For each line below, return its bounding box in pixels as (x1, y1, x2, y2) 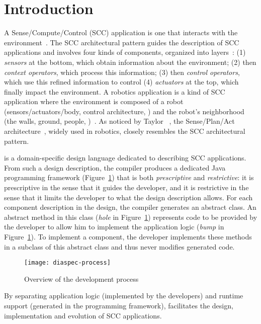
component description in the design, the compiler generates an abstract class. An (4, 202, 256, 212)
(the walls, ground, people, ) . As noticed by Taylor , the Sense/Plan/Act (4, 116, 235, 126)
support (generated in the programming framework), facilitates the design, (4, 300, 233, 311)
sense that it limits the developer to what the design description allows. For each (4, 192, 253, 202)
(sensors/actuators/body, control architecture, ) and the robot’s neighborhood (4, 106, 244, 116)
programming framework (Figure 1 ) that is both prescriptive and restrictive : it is (4, 172, 254, 183)
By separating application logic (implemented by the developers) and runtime (4, 290, 243, 301)
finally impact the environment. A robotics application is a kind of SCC (4, 86, 225, 97)
